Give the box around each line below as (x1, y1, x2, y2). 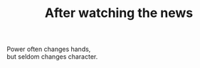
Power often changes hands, (6, 45, 91, 54)
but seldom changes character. (6, 52, 98, 61)
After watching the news (44, 5, 194, 21)
